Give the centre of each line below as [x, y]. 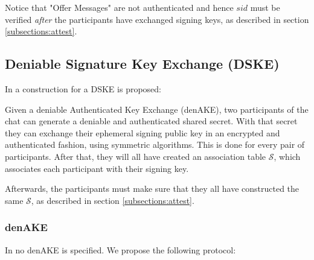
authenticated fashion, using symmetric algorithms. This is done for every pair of [155, 144]
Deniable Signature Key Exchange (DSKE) [142, 64]
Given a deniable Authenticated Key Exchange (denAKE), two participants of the [157, 109]
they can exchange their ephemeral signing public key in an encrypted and [143, 132]
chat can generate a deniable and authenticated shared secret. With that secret [151, 121]
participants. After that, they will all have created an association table [136, 156]
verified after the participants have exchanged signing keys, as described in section [157, 19]
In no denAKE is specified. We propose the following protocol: [120, 249]
